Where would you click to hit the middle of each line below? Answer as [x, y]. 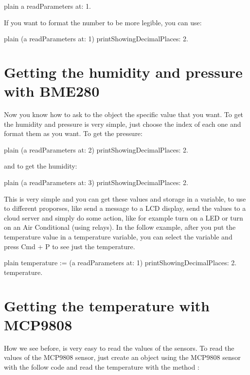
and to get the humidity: [41, 166]
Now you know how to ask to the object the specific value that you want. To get [124, 114]
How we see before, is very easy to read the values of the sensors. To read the [119, 348]
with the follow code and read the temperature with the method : [102, 366]
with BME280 [52, 91]
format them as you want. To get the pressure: [73, 133]
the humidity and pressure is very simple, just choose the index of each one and [123, 124]
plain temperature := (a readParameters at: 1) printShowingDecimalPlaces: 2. [120, 263]
